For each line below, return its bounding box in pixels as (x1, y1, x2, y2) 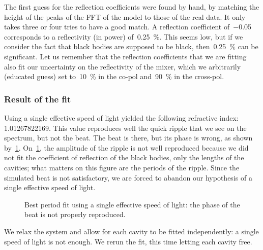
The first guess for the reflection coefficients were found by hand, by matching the (4, 2, 259, 12)
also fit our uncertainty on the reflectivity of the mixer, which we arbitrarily (4, 61, 241, 72)
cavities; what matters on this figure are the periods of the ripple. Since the (4, 162, 240, 172)
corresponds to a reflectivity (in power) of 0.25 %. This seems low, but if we (4, 31, 243, 42)
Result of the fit (4, 92, 71, 105)
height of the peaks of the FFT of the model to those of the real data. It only (4, 11, 246, 22)
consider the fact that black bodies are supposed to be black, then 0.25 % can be (4, 41, 258, 52)
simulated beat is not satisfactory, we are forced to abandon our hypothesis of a (4, 172, 252, 183)
